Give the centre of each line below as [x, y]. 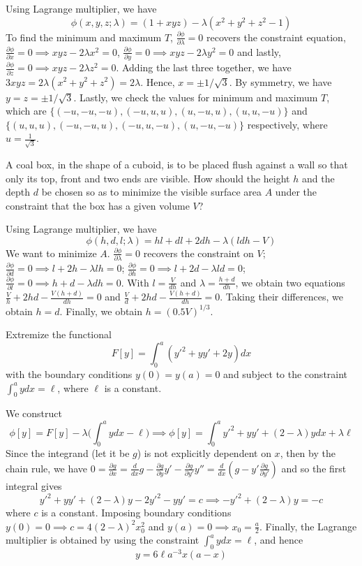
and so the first [314, 468]
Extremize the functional [59, 334]
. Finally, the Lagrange [308, 526]
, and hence [279, 540]
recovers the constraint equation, [276, 37]
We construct [34, 413]
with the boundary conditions [69, 374]
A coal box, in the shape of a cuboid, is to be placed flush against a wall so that [177, 165]
